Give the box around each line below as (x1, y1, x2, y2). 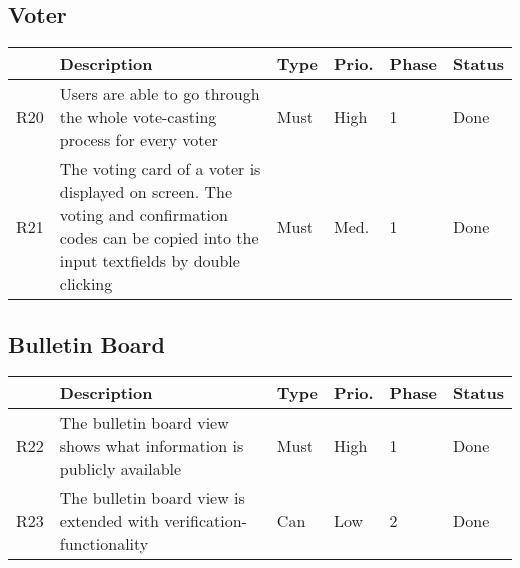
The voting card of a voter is (59, 157, 261, 181)
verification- (164, 509, 247, 533)
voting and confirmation (59, 203, 228, 227)
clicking (59, 272, 113, 296)
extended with (59, 509, 159, 533)
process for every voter (59, 128, 218, 152)
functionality (59, 532, 149, 556)
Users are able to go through (59, 82, 260, 106)
